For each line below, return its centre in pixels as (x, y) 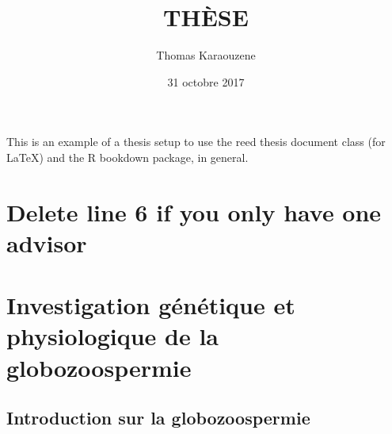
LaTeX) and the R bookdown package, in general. (127, 157)
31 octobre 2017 (206, 81)
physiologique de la (113, 336)
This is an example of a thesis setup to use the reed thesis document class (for (196, 142)
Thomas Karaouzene (206, 55)
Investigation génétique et (151, 305)
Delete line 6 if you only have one (194, 211)
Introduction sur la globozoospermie (158, 418)
